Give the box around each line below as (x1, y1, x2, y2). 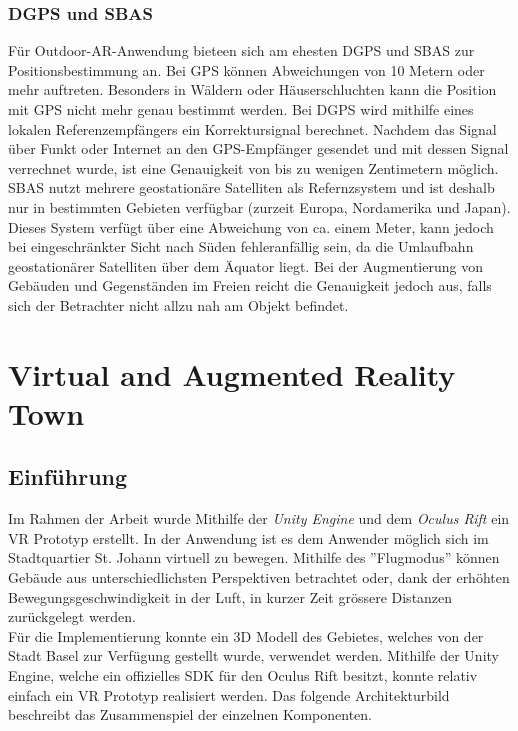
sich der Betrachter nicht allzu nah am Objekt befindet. (8, 294, 349, 315)
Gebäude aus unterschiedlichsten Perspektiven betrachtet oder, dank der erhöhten (8, 567, 510, 588)
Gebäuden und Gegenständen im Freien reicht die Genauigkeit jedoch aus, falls (8, 275, 492, 296)
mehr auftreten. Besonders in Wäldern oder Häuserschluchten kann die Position (8, 79, 497, 100)
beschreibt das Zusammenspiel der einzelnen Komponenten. (8, 704, 372, 725)
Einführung (8, 461, 128, 492)
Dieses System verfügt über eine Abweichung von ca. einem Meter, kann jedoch (8, 216, 494, 237)
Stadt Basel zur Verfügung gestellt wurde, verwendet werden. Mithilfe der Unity (8, 645, 499, 666)
